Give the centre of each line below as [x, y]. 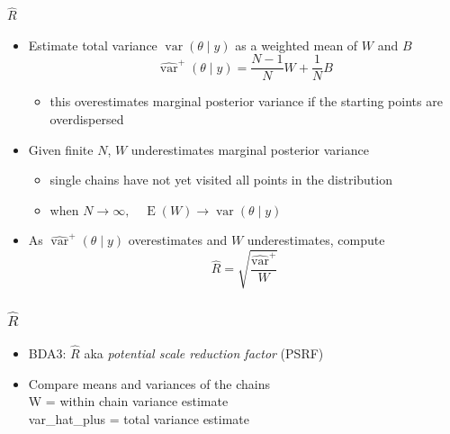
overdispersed [87, 119]
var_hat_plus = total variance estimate [139, 418]
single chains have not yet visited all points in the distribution [221, 180]
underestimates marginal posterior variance [250, 149]
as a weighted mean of [297, 45]
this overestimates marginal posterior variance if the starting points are [246, 101]
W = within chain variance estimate [128, 401]
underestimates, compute [316, 240]
